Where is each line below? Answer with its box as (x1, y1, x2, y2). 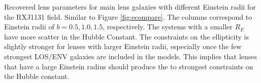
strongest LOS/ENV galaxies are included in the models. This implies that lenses (4, 51, 257, 61)
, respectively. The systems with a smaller (103, 21, 233, 32)
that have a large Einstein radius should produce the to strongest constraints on (4, 61, 253, 71)
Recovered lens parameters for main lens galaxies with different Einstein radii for (4, 2, 256, 12)
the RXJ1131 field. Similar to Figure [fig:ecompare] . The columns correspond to (4, 11, 252, 22)
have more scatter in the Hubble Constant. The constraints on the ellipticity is (4, 31, 249, 41)
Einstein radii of (4, 21, 54, 32)
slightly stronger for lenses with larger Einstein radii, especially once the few (4, 41, 242, 52)
